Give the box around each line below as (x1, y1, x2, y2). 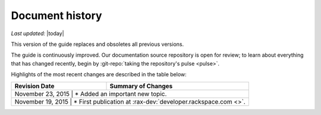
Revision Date (14, 82, 55, 90)
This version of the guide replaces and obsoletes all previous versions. (11, 41, 184, 48)
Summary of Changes (109, 82, 173, 90)
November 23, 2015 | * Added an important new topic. (14, 89, 167, 98)
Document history (11, 9, 102, 22)
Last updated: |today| (11, 30, 65, 37)
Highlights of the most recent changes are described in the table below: (11, 71, 187, 78)
